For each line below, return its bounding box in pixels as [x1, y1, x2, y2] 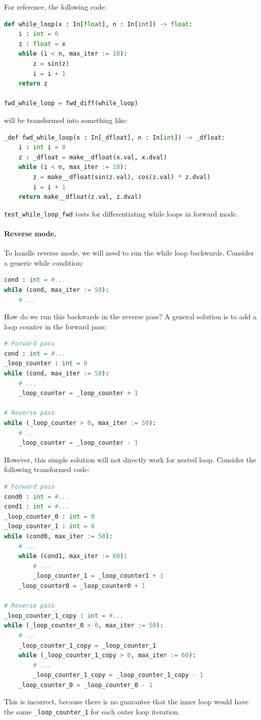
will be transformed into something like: [4, 114, 128, 125]
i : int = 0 [18, 30, 59, 38]
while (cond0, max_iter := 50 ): [4, 532, 113, 540]
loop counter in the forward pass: [4, 321, 107, 331]
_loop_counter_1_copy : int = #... [4, 612, 124, 619]
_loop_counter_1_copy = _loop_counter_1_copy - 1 [33, 671, 203, 679]
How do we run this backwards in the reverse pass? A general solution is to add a [4, 311, 257, 322]
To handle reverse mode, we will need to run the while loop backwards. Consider [4, 247, 254, 258]
